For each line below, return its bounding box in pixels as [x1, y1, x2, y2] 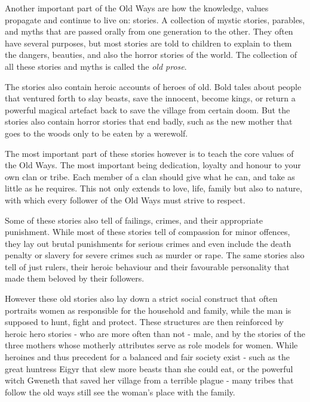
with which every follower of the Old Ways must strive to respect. [5, 193, 245, 206]
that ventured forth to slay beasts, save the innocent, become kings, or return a [5, 92, 296, 104]
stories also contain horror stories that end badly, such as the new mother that [5, 115, 293, 128]
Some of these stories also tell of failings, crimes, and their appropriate [5, 214, 263, 226]
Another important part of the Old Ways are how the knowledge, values [5, 2, 269, 14]
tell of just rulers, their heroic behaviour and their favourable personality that [5, 260, 290, 273]
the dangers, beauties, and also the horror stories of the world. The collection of [5, 48, 297, 61]
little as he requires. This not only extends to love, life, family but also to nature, [5, 182, 302, 194]
